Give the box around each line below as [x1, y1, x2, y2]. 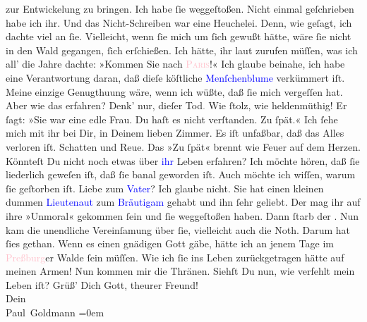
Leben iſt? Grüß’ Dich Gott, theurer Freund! [6, 277, 198, 292]
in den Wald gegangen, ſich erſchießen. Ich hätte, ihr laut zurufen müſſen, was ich [6, 42, 358, 57]
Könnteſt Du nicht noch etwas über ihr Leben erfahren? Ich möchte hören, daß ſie [6, 153, 360, 168]
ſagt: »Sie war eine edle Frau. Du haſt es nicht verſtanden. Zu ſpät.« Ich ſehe [6, 111, 338, 126]
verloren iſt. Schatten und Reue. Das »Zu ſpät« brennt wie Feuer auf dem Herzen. [6, 139, 361, 154]
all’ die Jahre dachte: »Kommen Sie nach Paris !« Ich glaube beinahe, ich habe [6, 56, 345, 71]
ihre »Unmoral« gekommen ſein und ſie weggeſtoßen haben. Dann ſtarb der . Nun [6, 208, 359, 223]
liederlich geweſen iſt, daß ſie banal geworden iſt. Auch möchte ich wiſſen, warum [6, 167, 356, 182]
